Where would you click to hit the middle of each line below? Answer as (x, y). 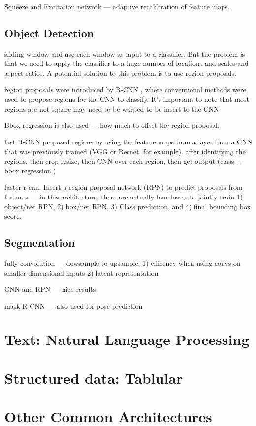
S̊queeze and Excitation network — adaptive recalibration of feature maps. (117, 6)
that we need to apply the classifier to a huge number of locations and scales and (127, 63)
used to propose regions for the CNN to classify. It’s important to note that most (127, 99)
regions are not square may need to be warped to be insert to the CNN (112, 108)
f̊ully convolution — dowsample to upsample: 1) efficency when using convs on (123, 263)
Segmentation (40, 242)
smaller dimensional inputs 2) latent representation (81, 272)
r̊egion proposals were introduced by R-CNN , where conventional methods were (125, 89)
